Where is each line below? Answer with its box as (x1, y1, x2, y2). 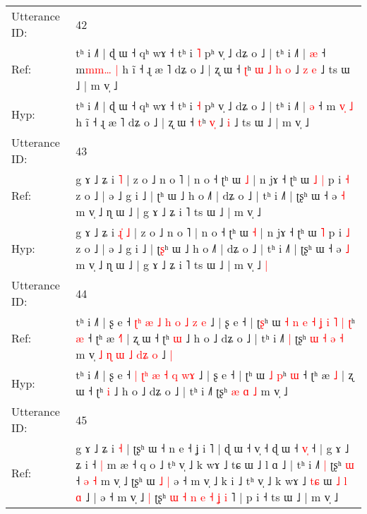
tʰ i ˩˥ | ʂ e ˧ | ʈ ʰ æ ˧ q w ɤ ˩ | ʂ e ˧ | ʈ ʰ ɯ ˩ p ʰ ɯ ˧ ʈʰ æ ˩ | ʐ (76, 366, 354, 383)
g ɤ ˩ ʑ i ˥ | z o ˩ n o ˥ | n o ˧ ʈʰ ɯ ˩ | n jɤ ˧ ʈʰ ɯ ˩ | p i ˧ (76, 171, 349, 187)
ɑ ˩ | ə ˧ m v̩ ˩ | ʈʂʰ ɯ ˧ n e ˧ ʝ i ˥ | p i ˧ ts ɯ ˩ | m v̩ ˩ (76, 489, 339, 505)
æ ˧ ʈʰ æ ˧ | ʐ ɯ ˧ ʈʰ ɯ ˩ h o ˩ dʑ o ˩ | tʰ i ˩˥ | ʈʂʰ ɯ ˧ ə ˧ (76, 330, 344, 346)
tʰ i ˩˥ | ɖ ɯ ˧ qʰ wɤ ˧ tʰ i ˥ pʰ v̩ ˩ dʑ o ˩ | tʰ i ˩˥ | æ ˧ (76, 44, 326, 61)
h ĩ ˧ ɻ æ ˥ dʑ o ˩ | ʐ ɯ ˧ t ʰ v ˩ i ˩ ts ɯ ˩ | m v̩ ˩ (76, 114, 309, 130)
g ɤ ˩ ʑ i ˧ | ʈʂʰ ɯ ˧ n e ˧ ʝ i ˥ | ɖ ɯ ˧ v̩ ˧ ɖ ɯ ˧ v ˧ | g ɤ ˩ (76, 440, 349, 456)
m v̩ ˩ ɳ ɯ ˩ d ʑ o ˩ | (76, 346, 173, 362)
